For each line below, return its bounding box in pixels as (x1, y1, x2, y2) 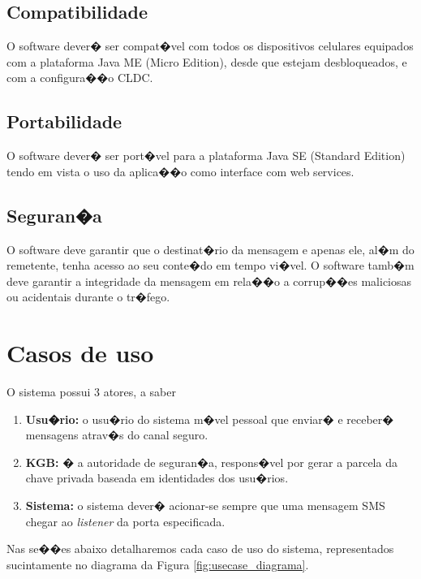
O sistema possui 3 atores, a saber (6, 383, 176, 400)
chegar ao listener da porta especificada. (25, 512, 226, 529)
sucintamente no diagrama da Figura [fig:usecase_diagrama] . (6, 555, 309, 573)
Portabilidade (6, 109, 122, 134)
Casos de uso (6, 336, 154, 369)
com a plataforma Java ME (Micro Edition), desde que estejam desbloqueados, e (6, 53, 407, 70)
